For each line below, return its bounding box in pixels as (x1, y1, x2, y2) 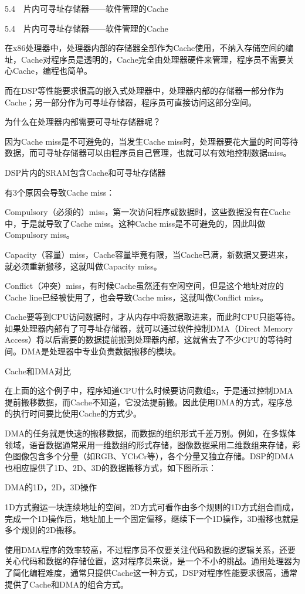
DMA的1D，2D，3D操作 (5, 481, 97, 493)
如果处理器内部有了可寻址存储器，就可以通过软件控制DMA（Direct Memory (5, 322, 293, 334)
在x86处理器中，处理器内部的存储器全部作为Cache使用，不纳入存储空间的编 (5, 42, 294, 54)
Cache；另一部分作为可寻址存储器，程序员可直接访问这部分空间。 (5, 95, 256, 108)
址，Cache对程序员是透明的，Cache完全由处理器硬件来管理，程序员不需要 (5, 53, 286, 65)
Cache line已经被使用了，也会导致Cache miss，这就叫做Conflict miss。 (5, 291, 269, 303)
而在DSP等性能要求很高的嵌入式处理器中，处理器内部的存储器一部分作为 (5, 84, 284, 96)
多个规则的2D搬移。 (5, 524, 81, 536)
